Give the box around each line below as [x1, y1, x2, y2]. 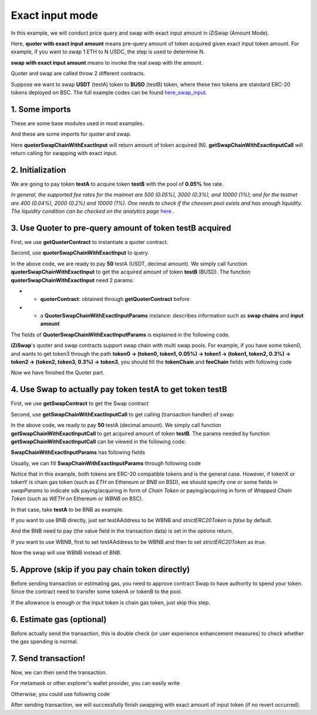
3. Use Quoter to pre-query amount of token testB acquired [11, 223, 231, 233]
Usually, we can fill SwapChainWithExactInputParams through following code [11, 459, 201, 467]
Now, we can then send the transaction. [11, 669, 107, 676]
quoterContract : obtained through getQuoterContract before [40, 296, 190, 303]
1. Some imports [11, 104, 71, 114]
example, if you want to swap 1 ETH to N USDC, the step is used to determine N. [11, 48, 205, 55]
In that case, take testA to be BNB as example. [11, 506, 124, 513]
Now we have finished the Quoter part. [11, 369, 105, 376]
